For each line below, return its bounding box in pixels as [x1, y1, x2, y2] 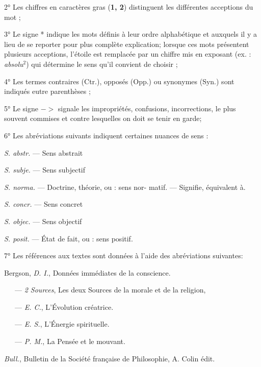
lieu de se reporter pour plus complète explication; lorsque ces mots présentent [4, 38, 249, 49]
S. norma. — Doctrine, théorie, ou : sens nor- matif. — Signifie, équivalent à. [4, 181, 246, 192]
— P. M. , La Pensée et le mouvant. [14, 336, 125, 347]
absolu [4, 58, 23, 69]
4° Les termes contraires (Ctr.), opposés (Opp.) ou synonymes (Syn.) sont [4, 76, 234, 86]
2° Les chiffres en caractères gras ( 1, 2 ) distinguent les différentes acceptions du [4, 2, 253, 12]
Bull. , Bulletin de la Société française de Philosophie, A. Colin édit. [4, 353, 215, 363]
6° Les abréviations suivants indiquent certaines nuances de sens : [4, 130, 208, 140]
